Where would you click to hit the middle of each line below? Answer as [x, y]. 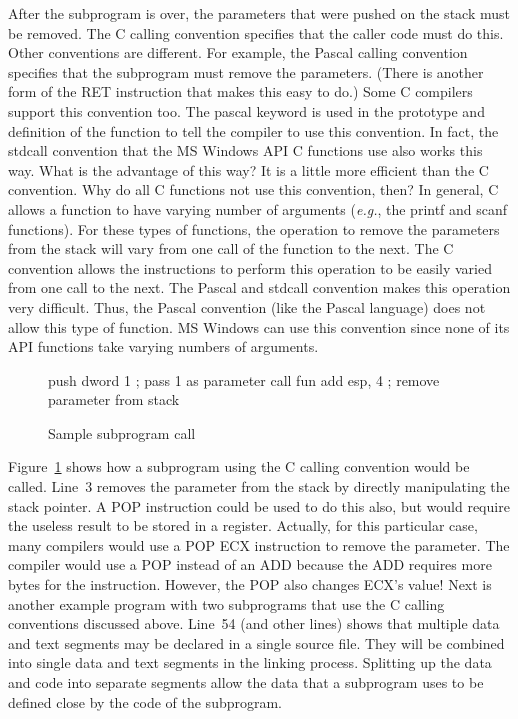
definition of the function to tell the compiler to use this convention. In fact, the [253, 130]
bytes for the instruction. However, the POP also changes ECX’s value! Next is [250, 584]
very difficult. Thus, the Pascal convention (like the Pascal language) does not [247, 306]
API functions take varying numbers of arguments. [163, 346]
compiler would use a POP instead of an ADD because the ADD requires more [250, 564]
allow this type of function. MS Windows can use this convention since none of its [259, 326]
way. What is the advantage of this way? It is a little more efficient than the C [248, 169]
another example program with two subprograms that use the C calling [226, 603]
